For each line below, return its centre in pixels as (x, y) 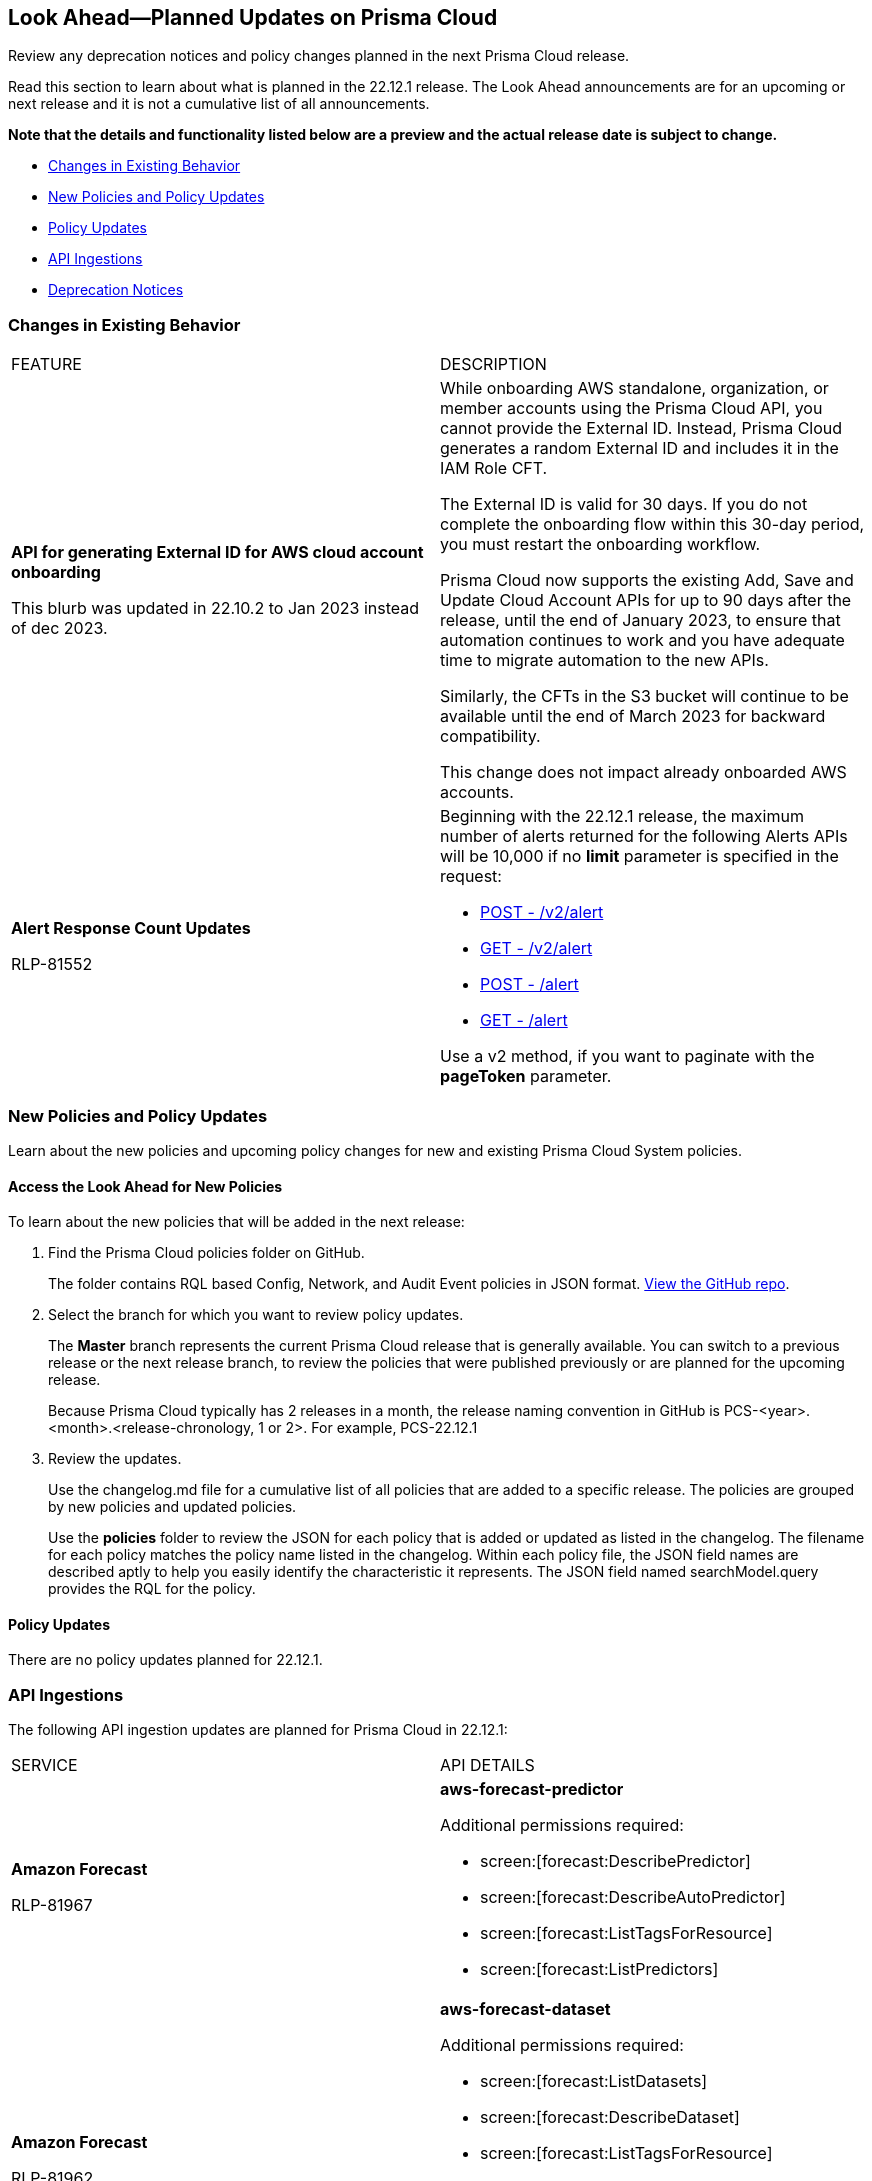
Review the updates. (115, 1459)
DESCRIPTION (493, 364)
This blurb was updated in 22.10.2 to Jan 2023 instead (215, 608)
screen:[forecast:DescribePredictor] (615, 1861)
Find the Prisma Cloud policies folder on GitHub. (206, 1253)
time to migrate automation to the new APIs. (604, 660)
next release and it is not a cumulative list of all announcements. (219, 104)
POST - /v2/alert (542, 912)
